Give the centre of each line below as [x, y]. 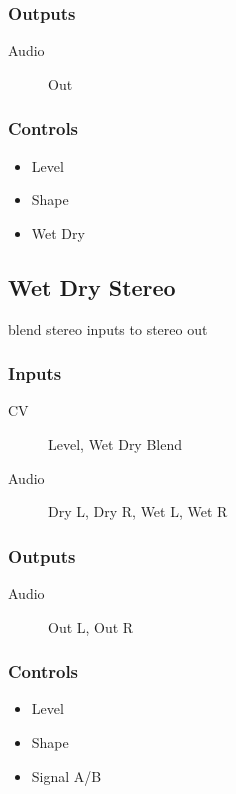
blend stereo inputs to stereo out [108, 328]
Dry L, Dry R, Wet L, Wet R [138, 511]
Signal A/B [66, 775]
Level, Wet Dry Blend [115, 444]
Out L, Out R [91, 626]
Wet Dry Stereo [92, 286]
